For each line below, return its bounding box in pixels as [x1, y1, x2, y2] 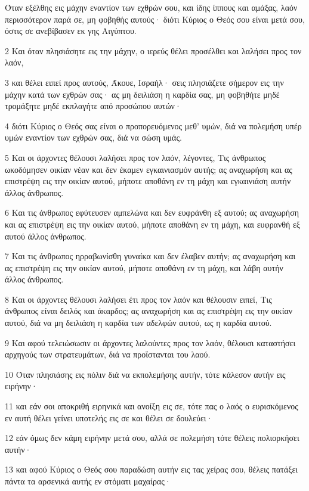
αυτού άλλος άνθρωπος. [5, 229, 86, 242]
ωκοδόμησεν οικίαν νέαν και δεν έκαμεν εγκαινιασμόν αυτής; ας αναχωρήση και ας [5, 163, 292, 175]
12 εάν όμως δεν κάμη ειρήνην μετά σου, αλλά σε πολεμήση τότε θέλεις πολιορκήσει [5, 431, 299, 444]
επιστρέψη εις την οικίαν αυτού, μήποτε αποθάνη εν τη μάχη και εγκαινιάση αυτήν [5, 175, 291, 187]
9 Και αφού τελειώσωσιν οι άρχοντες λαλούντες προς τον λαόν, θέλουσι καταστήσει [5, 336, 296, 349]
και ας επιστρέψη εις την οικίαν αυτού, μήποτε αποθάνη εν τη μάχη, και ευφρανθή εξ [5, 217, 301, 230]
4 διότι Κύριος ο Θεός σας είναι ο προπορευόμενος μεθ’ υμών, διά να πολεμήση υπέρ [5, 119, 302, 132]
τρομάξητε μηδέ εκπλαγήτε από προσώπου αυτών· [5, 100, 181, 112]
